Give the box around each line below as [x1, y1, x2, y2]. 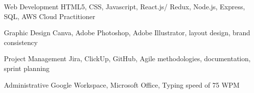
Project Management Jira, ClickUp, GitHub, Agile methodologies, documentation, [4, 53, 251, 64]
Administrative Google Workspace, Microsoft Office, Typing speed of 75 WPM [4, 79, 240, 90]
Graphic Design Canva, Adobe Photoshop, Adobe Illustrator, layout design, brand [4, 27, 251, 38]
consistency [4, 37, 38, 47]
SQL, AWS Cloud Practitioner [4, 11, 95, 21]
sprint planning [4, 63, 50, 73]
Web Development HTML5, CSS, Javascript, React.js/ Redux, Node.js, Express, [4, 1, 245, 11]
